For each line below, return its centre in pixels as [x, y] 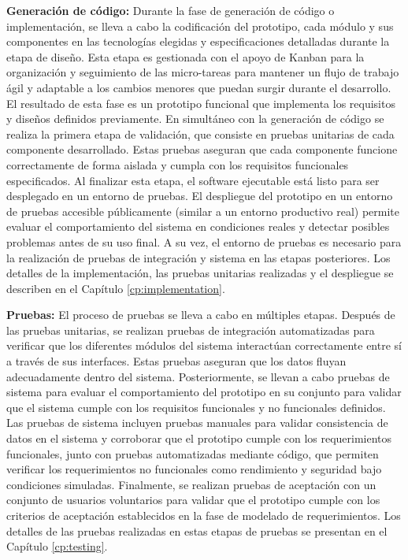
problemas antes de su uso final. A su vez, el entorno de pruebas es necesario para [204, 241]
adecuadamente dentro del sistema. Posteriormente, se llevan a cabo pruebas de [198, 376]
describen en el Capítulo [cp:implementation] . [116, 288]
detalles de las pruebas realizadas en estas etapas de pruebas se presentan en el [197, 530]
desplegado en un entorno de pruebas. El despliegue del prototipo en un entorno [200, 196]
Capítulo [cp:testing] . [57, 546]
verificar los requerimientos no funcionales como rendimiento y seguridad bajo [194, 469]
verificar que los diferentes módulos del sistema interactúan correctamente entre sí [204, 345]
